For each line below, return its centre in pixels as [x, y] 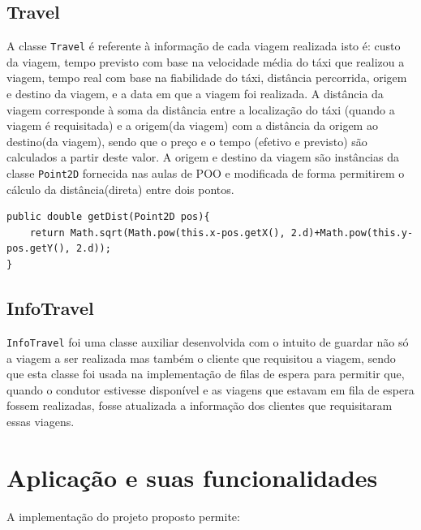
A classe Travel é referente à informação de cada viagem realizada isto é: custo [204, 46]
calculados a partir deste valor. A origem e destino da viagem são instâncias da [203, 157]
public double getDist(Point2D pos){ [108, 217]
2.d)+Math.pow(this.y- [352, 233]
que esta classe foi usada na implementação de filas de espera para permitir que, [206, 374]
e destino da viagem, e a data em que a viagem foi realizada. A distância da [195, 94]
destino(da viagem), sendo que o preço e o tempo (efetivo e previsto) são [187, 141]
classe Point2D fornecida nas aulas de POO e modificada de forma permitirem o [206, 173]
